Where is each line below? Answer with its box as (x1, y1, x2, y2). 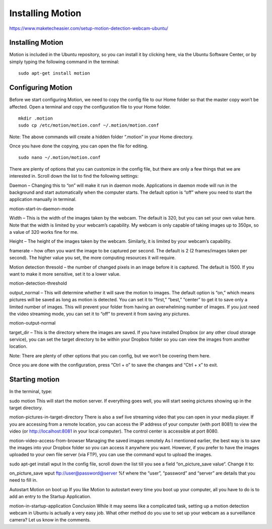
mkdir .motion (18, 115, 53, 121)
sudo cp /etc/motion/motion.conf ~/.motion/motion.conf (18, 123, 159, 128)
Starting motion (9, 375, 60, 384)
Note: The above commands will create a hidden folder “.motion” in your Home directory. (9, 134, 194, 140)
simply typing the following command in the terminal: (9, 59, 119, 65)
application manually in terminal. (9, 196, 77, 202)
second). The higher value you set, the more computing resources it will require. (9, 255, 176, 261)
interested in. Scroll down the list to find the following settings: (9, 173, 139, 179)
